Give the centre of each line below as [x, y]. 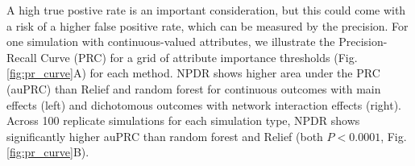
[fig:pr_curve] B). [48, 152]
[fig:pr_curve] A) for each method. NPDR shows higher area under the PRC [193, 73]
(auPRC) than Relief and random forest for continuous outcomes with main [194, 88]
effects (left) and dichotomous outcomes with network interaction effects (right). [204, 104]
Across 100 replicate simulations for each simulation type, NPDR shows [183, 120]
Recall [22, 57]
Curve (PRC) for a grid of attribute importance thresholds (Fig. [199, 57]
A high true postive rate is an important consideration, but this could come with [206, 10]
